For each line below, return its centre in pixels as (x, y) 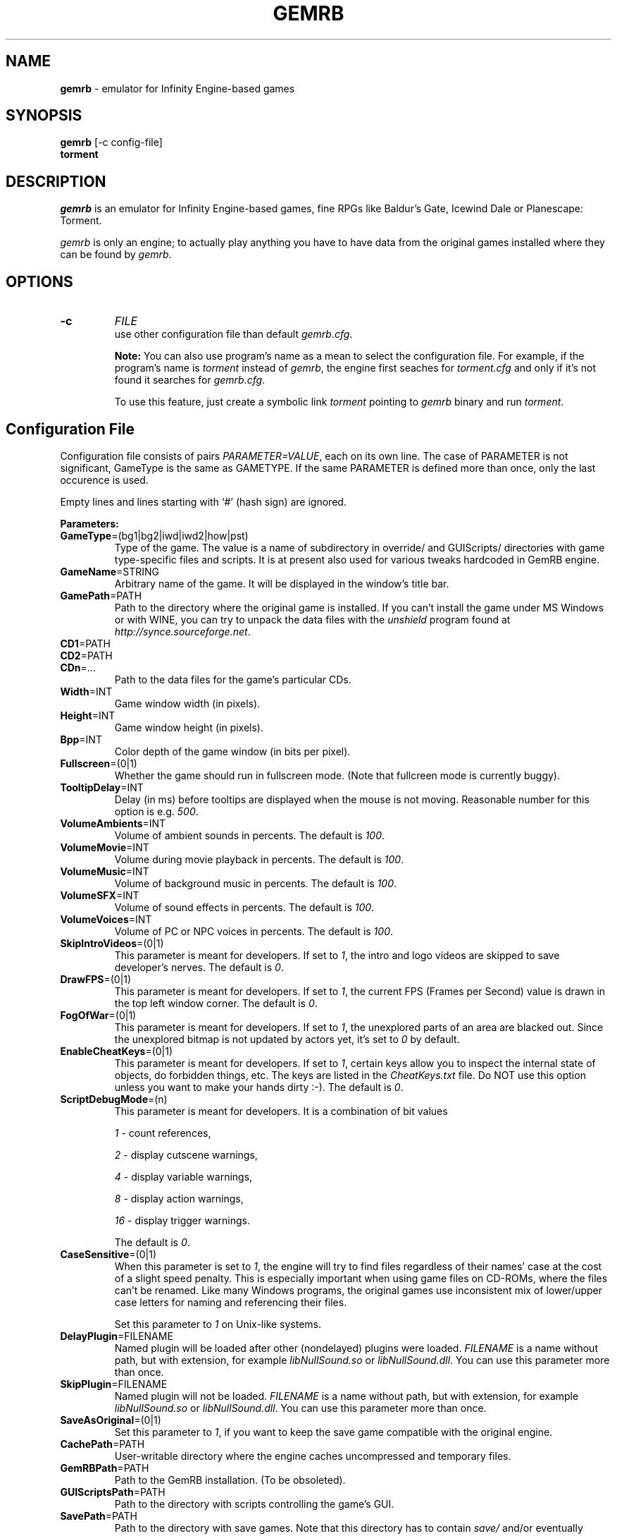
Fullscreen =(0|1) (99, 763)
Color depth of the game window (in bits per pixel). (232, 751)
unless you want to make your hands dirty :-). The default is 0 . (259, 1087)
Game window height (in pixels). (189, 727)
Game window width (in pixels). (187, 703)
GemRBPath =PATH (105, 1468)
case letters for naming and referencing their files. (231, 1302)
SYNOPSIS (44, 116)
